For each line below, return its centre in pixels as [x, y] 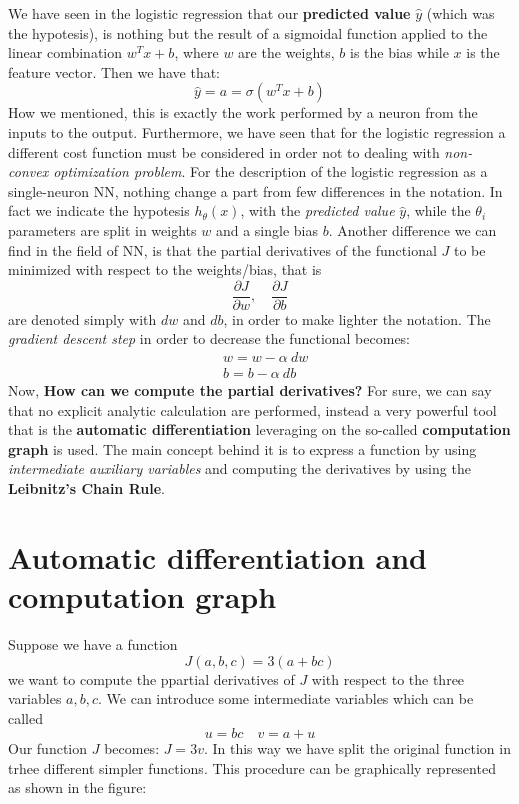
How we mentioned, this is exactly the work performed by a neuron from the [243, 112]
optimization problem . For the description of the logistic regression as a [270, 171]
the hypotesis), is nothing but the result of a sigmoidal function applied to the [248, 32]
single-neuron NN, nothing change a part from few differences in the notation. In [255, 190]
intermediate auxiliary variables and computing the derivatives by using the [239, 468]
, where [196, 52]
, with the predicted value [317, 210]
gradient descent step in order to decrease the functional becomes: [209, 338]
